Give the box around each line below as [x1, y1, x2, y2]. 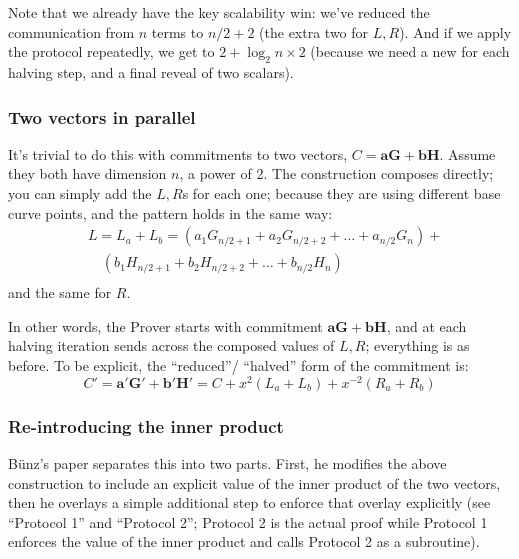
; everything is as [365, 335, 470, 356]
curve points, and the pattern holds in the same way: [8, 202, 333, 223]
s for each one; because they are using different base [182, 182, 501, 203]
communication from [8, 21, 135, 42]
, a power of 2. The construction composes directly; [179, 163, 494, 184]
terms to [151, 21, 204, 42]
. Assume [439, 143, 496, 164]
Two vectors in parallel [8, 104, 196, 129]
